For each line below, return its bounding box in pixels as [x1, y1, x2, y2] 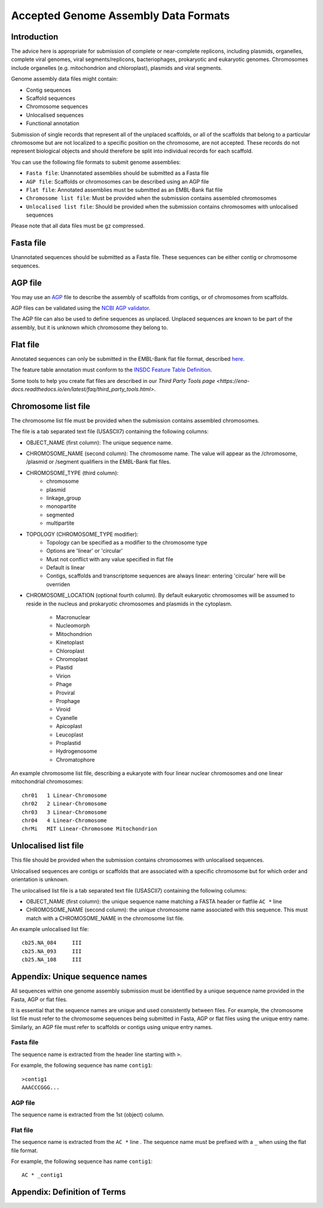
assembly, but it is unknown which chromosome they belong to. [11, 324, 169, 331]
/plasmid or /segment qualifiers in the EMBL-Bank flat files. [26, 458, 171, 465]
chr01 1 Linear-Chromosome [22, 792, 107, 799]
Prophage [56, 697, 80, 704]
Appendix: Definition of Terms [11, 1187, 126, 1197]
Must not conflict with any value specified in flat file [46, 555, 173, 562]
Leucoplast [56, 731, 84, 738]
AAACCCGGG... [22, 1084, 60, 1091]
